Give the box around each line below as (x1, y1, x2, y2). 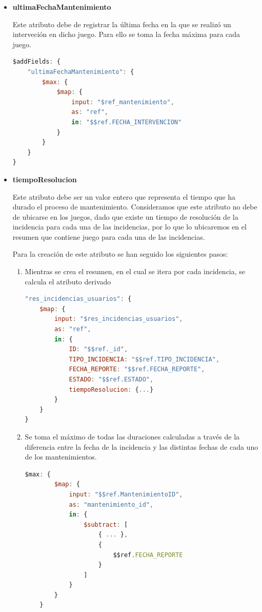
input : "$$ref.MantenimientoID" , (69, 490, 183, 498)
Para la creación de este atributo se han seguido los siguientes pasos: (12, 248, 228, 259)
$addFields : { (12, 58, 61, 66)
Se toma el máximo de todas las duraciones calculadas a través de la (25, 431, 240, 442)
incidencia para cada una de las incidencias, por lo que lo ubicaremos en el (12, 221, 247, 232)
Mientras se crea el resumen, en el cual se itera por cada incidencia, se (25, 266, 246, 277)
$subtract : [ (84, 521, 128, 528)
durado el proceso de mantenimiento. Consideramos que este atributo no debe (12, 201, 257, 212)
